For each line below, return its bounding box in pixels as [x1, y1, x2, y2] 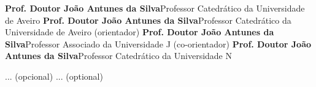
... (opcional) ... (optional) [5, 69, 103, 82]
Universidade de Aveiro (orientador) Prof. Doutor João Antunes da [5, 26, 274, 38]
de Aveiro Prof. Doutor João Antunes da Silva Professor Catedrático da [5, 13, 291, 26]
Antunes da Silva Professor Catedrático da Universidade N [5, 49, 233, 62]
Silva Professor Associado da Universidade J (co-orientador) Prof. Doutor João [5, 37, 312, 50]
